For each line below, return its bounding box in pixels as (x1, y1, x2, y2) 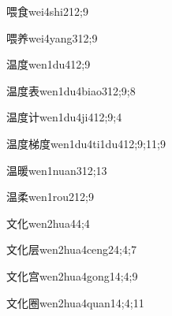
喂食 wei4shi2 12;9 (6, 3, 88, 19)
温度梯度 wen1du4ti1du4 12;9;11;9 (6, 135, 166, 151)
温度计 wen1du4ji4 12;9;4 (6, 109, 122, 125)
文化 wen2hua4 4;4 (6, 214, 90, 231)
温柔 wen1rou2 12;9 (6, 188, 94, 205)
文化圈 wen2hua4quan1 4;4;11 (6, 294, 144, 310)
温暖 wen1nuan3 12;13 (6, 162, 107, 178)
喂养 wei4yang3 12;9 (6, 29, 98, 46)
